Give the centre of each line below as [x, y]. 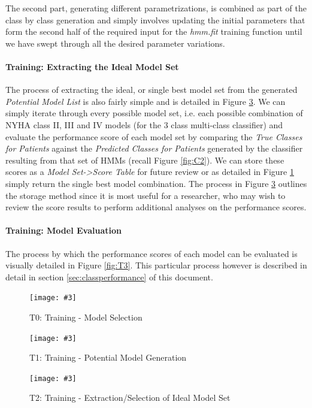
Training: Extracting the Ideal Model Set [92, 66]
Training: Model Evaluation [63, 230]
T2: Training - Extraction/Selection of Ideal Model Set [130, 398]
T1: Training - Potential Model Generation [108, 357]
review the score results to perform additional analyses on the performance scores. [156, 207]
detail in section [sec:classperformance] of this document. [109, 276]
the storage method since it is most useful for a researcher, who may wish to [146, 195]
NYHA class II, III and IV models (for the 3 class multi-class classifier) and [144, 124]
